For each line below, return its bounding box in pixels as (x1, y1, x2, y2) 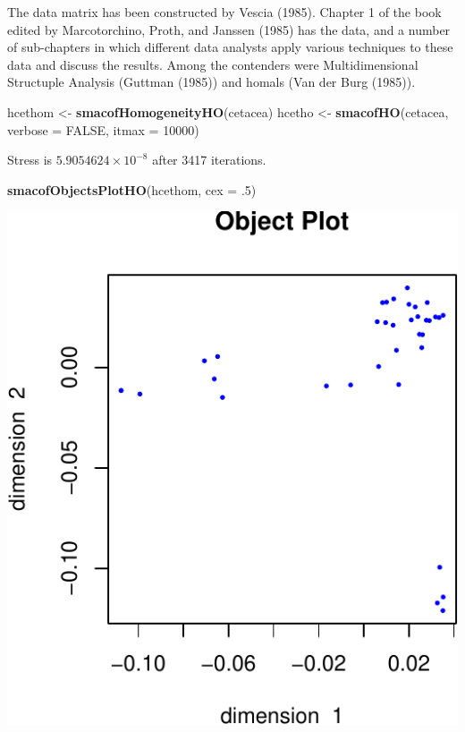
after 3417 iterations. (152, 150, 266, 169)
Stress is (7, 150, 53, 169)
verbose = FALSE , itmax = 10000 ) (7, 120, 199, 139)
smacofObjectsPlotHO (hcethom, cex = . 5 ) (7, 180, 257, 199)
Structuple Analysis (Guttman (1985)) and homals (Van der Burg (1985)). (7, 72, 416, 91)
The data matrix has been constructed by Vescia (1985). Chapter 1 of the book (7, 3, 442, 21)
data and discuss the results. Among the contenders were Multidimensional (7, 55, 418, 73)
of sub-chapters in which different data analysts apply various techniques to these (7, 38, 453, 56)
